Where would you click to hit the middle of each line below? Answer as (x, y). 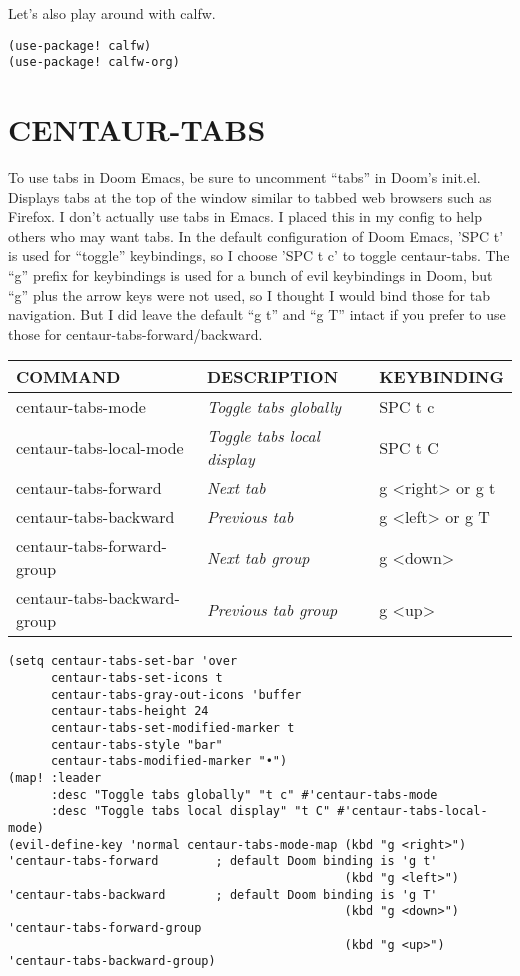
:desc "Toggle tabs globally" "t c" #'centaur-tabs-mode (244, 794)
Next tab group (258, 557)
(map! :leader (55, 777)
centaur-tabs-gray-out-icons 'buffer (176, 694)
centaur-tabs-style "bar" (136, 744)
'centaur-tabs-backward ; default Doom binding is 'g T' (223, 894)
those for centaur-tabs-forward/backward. (135, 333)
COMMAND (68, 377)
